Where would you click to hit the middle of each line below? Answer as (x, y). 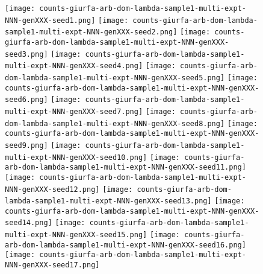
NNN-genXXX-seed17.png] (52, 265)
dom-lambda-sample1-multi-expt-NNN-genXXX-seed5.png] (115, 78)
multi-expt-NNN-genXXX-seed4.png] (74, 66)
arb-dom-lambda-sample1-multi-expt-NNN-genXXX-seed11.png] (125, 167)
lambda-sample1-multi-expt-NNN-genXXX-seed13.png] (108, 201)
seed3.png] (26, 54)
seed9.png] (26, 145)
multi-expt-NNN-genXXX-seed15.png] (76, 235)
